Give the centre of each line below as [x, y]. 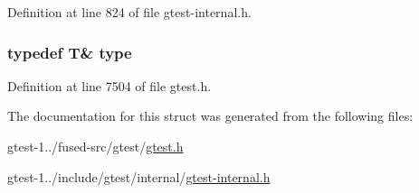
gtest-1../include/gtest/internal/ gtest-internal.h [139, 176]
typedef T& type [70, 52]
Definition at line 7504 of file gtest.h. [110, 85]
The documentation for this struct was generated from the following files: [210, 116]
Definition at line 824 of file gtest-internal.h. [129, 12]
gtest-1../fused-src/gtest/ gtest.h [95, 146]
